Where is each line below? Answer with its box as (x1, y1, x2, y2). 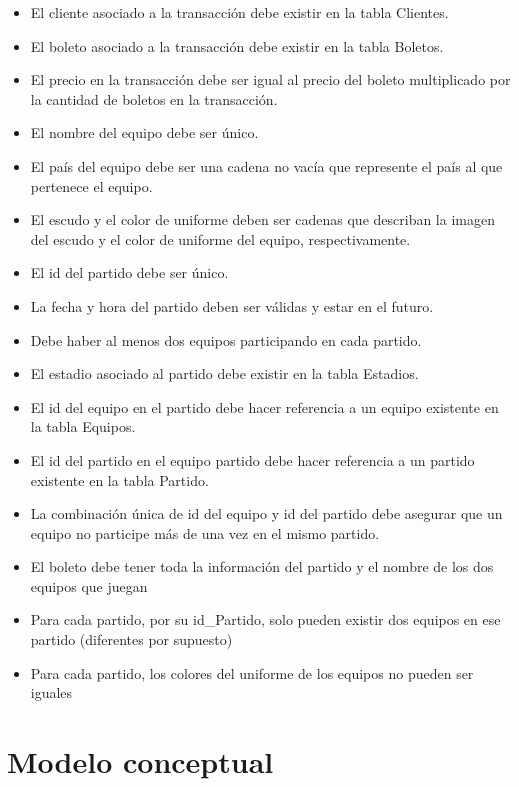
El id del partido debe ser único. (30, 262, 229, 283)
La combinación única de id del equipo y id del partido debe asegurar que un (30, 503, 503, 524)
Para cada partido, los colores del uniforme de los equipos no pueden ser (30, 662, 474, 683)
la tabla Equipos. (30, 416, 136, 437)
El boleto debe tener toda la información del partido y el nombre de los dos (30, 556, 494, 577)
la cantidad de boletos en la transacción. (30, 88, 278, 109)
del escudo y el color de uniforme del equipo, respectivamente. (30, 228, 411, 249)
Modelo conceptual (7, 741, 274, 782)
